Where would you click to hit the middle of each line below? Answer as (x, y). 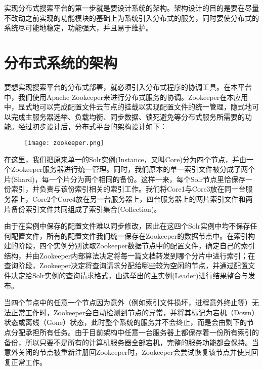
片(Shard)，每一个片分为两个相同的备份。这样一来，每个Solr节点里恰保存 (125, 179)
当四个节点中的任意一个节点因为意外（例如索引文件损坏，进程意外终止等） (128, 302)
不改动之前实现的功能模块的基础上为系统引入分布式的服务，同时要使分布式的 (131, 17)
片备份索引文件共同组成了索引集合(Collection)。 (83, 209)
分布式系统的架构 (61, 62)
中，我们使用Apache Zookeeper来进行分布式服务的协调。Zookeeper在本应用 (126, 97)
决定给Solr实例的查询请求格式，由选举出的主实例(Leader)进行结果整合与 (129, 275)
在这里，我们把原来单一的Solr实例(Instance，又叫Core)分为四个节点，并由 (125, 159)
